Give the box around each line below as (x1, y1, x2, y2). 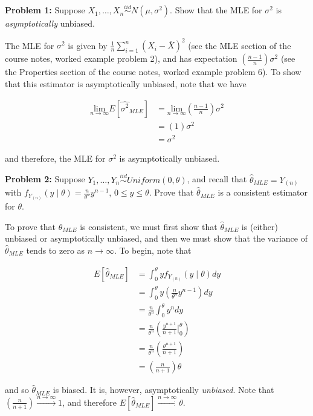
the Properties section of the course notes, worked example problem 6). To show (5, 65, 302, 78)
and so (5, 383, 29, 396)
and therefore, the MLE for (5, 151, 106, 164)
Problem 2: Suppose (5, 173, 85, 185)
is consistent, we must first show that (80, 220, 218, 233)
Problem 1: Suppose (5, 4, 85, 16)
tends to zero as (26, 243, 85, 256)
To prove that (5, 220, 56, 233)
